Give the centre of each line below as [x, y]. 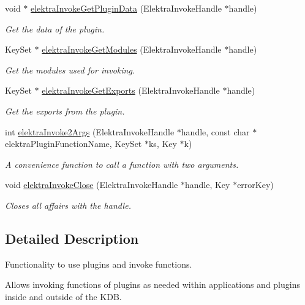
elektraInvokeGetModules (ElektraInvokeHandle [132, 49]
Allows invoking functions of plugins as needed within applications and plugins [152, 284]
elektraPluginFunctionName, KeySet [73, 144]
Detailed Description [72, 238]
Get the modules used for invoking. [70, 70]
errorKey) [255, 185]
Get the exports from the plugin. [65, 111]
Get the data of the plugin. [55, 28]
